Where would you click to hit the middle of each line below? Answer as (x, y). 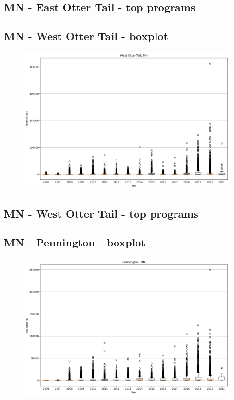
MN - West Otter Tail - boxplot (86, 36)
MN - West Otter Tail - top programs (101, 213)
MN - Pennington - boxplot (75, 242)
